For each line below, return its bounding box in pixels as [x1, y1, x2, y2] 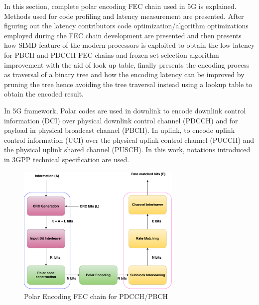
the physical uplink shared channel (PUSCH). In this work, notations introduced [4, 144, 251, 155]
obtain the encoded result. [4, 89, 84, 99]
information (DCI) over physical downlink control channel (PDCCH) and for [4, 115, 238, 125]
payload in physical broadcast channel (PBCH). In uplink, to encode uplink [4, 125, 235, 135]
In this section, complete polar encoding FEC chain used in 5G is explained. [4, 1, 237, 11]
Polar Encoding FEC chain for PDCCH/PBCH [24, 291, 168, 301]
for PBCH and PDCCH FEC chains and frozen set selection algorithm [4, 49, 219, 60]
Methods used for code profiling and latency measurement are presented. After [4, 10, 244, 21]
